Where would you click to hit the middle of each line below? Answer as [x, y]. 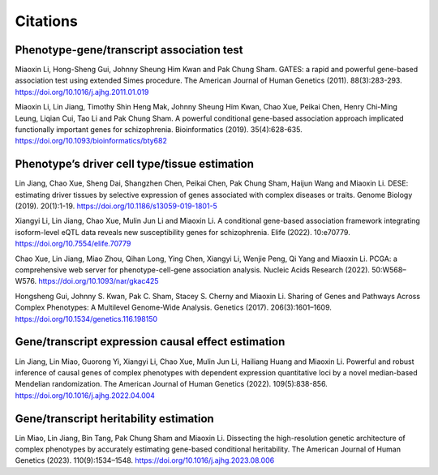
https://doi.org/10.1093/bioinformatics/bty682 [91, 141]
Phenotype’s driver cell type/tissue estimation [135, 164]
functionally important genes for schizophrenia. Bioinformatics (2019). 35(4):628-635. [159, 130]
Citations [47, 21]
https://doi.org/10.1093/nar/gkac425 [99, 281]
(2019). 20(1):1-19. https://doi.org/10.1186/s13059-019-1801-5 [116, 206]
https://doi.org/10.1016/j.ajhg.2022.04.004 [85, 395]
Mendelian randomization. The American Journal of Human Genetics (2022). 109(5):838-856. [171, 384]
